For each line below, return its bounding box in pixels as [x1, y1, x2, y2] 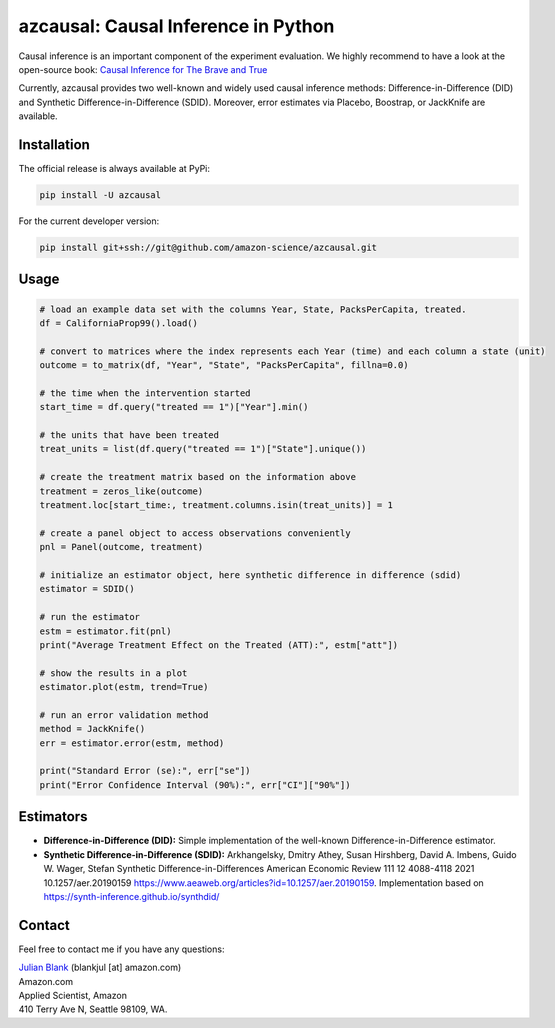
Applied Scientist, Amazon [18, 989, 127, 1001]
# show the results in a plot [39, 667, 188, 679]
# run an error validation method [39, 709, 209, 720]
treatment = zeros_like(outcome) [39, 485, 204, 497]
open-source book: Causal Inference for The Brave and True [18, 63, 268, 75]
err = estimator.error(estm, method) [39, 737, 225, 749]
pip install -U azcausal [39, 190, 162, 200]
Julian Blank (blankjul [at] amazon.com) [18, 961, 182, 974]
